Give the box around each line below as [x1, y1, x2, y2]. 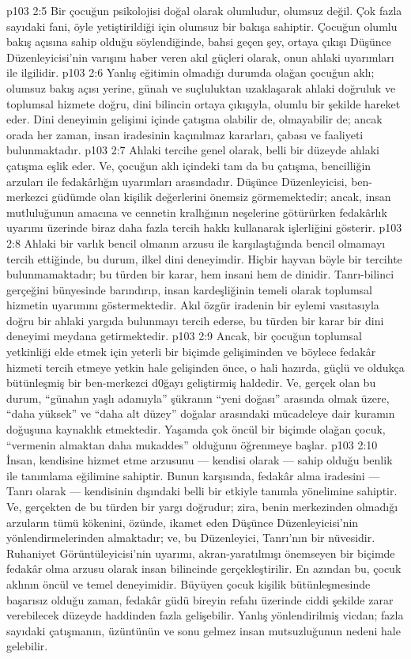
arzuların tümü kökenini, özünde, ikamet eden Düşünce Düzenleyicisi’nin [6, 513, 359, 530]
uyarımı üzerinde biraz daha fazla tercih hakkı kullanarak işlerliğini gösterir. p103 [6, 219, 402, 236]
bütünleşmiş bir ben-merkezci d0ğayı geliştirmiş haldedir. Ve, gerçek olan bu [6, 374, 376, 391]
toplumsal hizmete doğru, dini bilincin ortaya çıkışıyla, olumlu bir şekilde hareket [6, 95, 401, 112]
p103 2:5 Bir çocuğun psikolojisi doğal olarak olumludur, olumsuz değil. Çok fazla [6, 2, 402, 18]
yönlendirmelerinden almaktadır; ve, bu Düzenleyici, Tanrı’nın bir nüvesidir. [6, 529, 375, 546]
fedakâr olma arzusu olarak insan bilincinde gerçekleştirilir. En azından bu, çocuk [6, 560, 402, 577]
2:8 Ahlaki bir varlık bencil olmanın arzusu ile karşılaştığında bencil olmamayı [6, 234, 386, 251]
